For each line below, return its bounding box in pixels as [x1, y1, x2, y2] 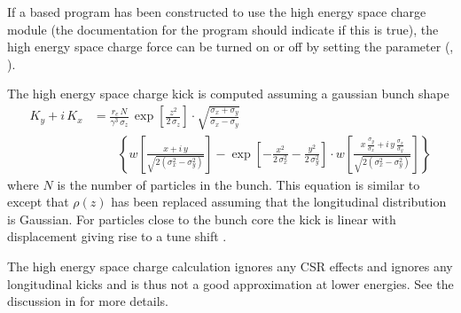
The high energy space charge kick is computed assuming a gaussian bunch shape [7, 84, 449, 103]
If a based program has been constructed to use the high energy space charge [7, 3, 426, 20]
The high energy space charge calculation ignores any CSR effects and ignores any [7, 256, 453, 275]
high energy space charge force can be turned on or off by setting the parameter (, [7, 37, 454, 56]
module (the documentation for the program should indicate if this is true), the [7, 20, 439, 38]
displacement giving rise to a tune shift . [7, 227, 227, 246]
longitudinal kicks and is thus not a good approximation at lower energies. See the [7, 274, 454, 293]
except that [7, 192, 69, 211]
